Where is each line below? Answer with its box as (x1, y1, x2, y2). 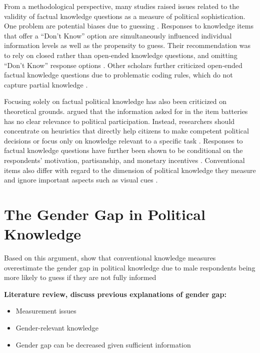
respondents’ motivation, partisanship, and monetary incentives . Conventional (4, 154, 245, 165)
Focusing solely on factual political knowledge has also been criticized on (4, 96, 227, 106)
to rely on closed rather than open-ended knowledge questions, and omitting (4, 49, 237, 60)
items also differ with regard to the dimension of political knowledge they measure (4, 164, 256, 175)
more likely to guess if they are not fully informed (4, 272, 156, 282)
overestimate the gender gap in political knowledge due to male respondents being (4, 262, 255, 272)
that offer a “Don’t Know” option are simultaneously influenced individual (4, 30, 232, 40)
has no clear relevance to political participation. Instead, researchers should (4, 115, 235, 126)
